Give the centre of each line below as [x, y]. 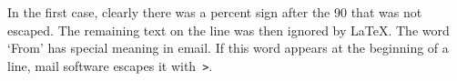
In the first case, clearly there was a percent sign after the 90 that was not [215, 12]
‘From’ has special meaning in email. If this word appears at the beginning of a [228, 48]
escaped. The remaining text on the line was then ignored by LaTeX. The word [228, 30]
